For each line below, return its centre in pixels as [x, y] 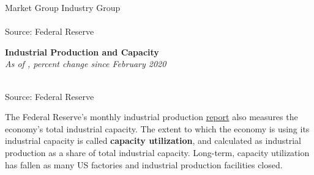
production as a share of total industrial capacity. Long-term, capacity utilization [157, 152]
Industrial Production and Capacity [82, 52]
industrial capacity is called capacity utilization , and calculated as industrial [153, 141]
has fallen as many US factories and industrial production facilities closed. [144, 164]
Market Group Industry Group [63, 7]
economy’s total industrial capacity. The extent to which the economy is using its [157, 128]
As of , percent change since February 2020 [86, 64]
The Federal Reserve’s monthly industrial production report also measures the [151, 117]
